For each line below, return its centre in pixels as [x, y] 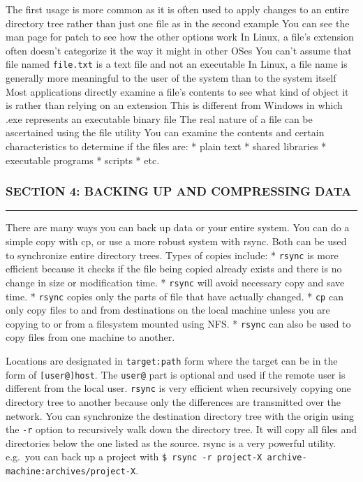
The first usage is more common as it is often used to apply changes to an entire [178, 9]
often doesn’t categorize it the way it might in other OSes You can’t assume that [179, 50]
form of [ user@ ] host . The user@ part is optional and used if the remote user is [176, 374]
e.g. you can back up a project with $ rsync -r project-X [134, 457]
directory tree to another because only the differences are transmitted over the [173, 401]
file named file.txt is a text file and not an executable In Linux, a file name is [177, 64]
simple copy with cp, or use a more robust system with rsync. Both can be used [176, 241]
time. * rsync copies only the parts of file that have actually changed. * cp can [175, 296]
